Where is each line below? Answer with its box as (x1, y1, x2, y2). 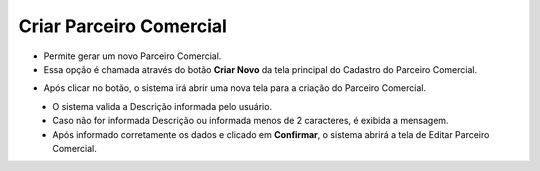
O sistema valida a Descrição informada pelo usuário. (52, 100, 273, 112)
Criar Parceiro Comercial (18, 15, 227, 37)
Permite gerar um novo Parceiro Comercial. (43, 50, 222, 62)
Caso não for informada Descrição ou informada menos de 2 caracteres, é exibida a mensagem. (52, 115, 449, 127)
